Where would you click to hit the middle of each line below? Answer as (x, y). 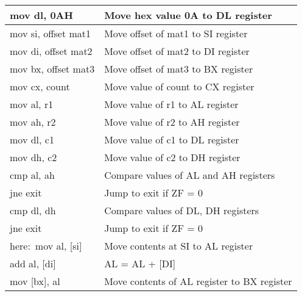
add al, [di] (33, 263)
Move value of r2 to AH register (172, 122)
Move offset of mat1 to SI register (176, 33)
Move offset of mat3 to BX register (179, 69)
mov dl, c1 (32, 139)
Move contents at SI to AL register (179, 246)
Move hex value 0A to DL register (188, 15)
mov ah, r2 (33, 122)
